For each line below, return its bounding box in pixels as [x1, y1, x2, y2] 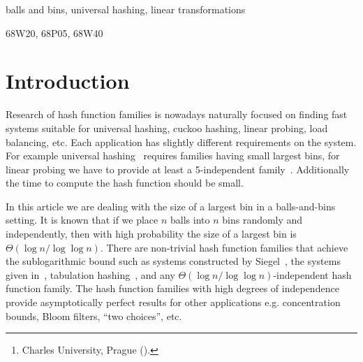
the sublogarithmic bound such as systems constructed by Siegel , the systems [6, 254, 341, 268]
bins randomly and [222, 212, 303, 227]
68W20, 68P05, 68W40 [6, 25, 103, 40]
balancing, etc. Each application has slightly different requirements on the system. [6, 134, 357, 149]
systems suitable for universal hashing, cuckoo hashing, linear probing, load [6, 120, 328, 135]
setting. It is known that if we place [6, 212, 158, 227]
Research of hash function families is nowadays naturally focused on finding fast [6, 107, 348, 122]
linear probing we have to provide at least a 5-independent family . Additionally [6, 161, 350, 176]
